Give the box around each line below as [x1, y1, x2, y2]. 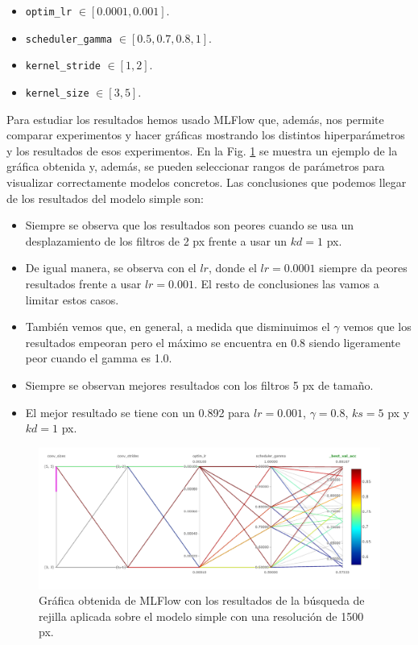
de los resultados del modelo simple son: [6, 189, 205, 206]
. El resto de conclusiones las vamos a [194, 275, 379, 291]
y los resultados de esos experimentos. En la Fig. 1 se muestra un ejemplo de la [6, 142, 398, 159]
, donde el [208, 259, 257, 276]
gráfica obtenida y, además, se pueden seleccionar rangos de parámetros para [6, 158, 385, 175]
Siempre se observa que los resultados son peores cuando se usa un [25, 217, 354, 234]
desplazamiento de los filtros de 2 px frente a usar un [25, 232, 288, 249]
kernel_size [25, 87, 89, 99]
